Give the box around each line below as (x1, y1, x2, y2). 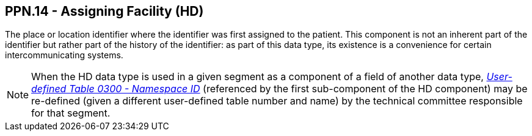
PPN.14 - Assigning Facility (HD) (5, 4, 204, 19)
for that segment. (31, 107, 111, 120)
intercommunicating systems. (5, 50, 123, 61)
